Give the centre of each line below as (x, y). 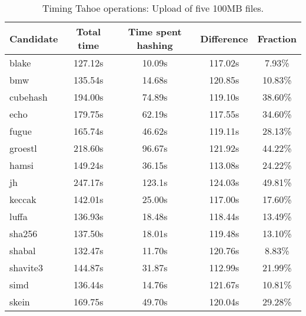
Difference (224, 38)
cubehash (29, 97)
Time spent (155, 31)
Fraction (277, 38)
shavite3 (26, 267)
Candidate (34, 38)
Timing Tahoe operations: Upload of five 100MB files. (153, 8)
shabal (23, 250)
